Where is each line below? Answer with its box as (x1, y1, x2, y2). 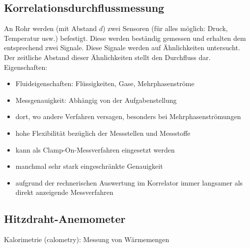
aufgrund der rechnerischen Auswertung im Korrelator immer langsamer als (15, 177, 243, 187)
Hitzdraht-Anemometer (4, 211, 126, 226)
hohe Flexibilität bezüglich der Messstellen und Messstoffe (15, 127, 191, 138)
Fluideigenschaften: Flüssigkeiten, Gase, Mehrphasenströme (15, 78, 194, 89)
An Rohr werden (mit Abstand (4, 23, 97, 33)
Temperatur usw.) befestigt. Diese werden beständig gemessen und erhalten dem (4, 32, 246, 43)
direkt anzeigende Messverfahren (15, 187, 113, 197)
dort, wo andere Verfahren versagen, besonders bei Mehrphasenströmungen (15, 111, 241, 122)
